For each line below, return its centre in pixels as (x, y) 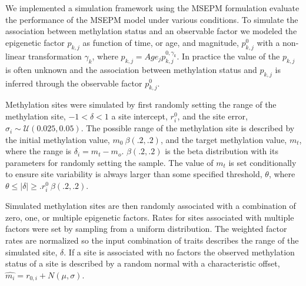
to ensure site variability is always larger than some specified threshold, (134, 174)
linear (16, 56)
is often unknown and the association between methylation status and (131, 69)
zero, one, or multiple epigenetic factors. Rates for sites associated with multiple (150, 217)
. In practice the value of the (228, 56)
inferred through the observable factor (74, 83)
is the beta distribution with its (222, 151)
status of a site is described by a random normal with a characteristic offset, (143, 263)
